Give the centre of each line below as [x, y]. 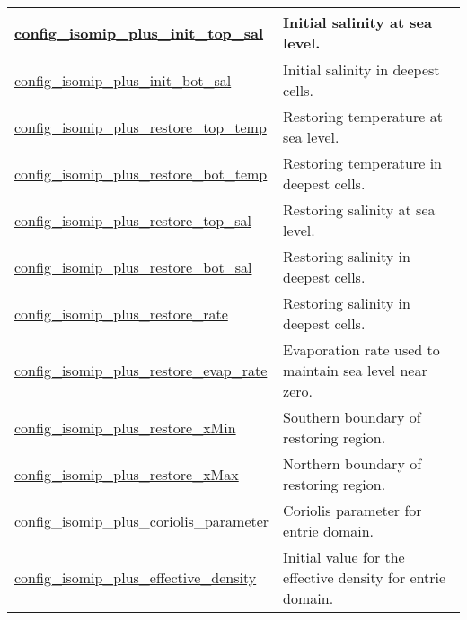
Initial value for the [344, 557]
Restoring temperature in [362, 163]
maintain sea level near [355, 370]
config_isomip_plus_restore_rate [121, 313]
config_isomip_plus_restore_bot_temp [141, 173]
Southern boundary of [352, 417]
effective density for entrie [365, 577]
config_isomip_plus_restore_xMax [127, 474]
